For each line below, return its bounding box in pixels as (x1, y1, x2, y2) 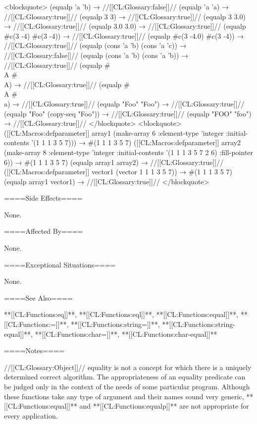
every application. (4, 410, 58, 421)
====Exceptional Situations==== (4, 259, 116, 269)
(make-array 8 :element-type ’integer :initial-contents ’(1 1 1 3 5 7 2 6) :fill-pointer (4, 147, 254, 157)
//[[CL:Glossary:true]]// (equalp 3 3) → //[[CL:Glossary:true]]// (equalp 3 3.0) (4, 11, 246, 21)
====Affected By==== (4, 226, 83, 236)
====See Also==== (4, 292, 73, 303)
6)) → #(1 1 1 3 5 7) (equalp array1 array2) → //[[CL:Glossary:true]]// (4, 157, 224, 167)
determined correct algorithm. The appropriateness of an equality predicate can (4, 371, 246, 382)
